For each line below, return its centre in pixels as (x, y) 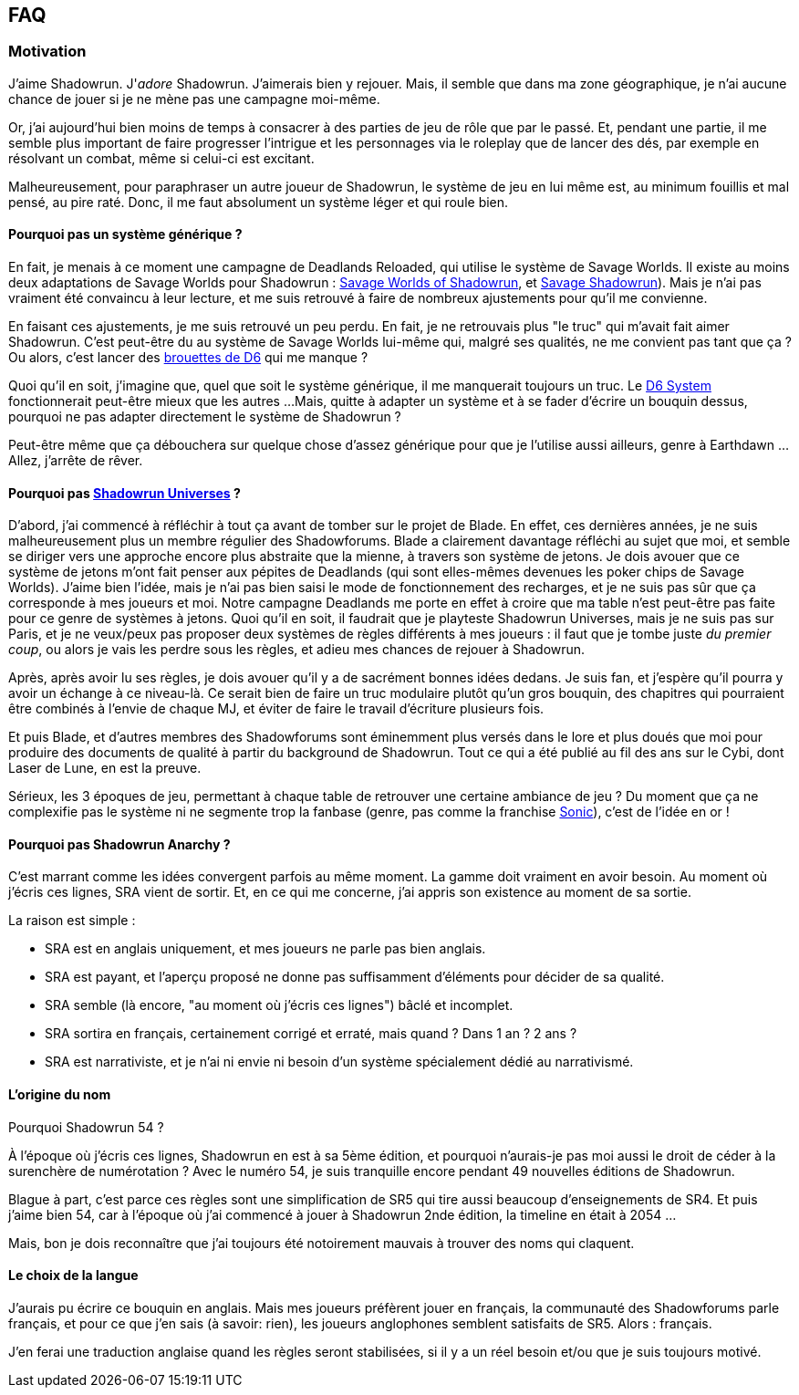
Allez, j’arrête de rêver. (76, 461)
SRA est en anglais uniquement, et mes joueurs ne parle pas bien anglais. (265, 949)
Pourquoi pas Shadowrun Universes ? (125, 493)
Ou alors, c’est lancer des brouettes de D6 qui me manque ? (188, 358)
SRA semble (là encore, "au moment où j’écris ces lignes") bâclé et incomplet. (279, 1005)
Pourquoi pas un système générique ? (125, 234)
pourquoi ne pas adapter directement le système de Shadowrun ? (205, 417)
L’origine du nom (60, 1095)
